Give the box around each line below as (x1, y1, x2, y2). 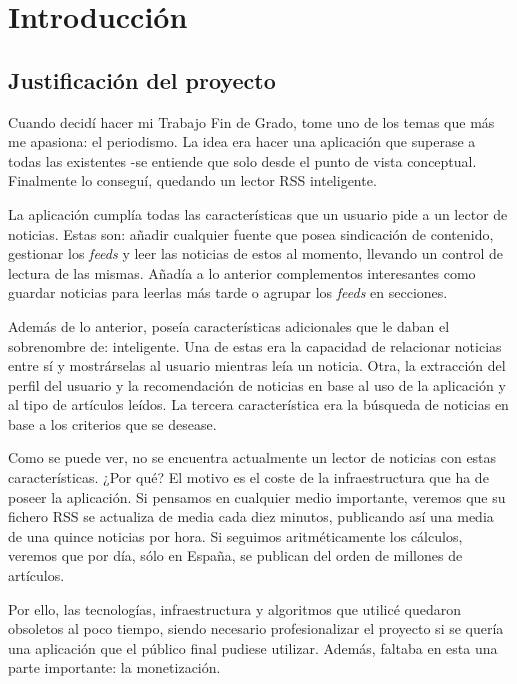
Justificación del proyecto (8, 64, 276, 95)
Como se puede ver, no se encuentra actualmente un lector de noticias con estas (8, 447, 497, 468)
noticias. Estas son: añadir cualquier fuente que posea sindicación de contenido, (8, 223, 494, 244)
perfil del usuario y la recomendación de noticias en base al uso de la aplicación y (8, 374, 506, 395)
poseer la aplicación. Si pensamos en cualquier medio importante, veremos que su (8, 486, 506, 507)
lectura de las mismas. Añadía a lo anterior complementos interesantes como (8, 262, 476, 283)
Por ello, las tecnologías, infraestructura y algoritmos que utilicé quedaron (8, 598, 462, 619)
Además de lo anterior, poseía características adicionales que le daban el (8, 315, 450, 336)
